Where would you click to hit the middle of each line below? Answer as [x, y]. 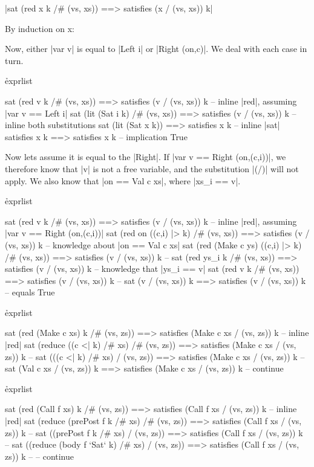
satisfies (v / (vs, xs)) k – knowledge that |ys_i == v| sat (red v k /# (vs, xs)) [152, 269]
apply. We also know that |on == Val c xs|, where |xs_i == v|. [123, 180]
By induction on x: [40, 28]
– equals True [30, 292]
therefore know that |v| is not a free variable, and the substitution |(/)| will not [152, 168]
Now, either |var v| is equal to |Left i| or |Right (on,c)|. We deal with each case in [156, 49]
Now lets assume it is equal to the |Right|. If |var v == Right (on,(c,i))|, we [146, 157]
